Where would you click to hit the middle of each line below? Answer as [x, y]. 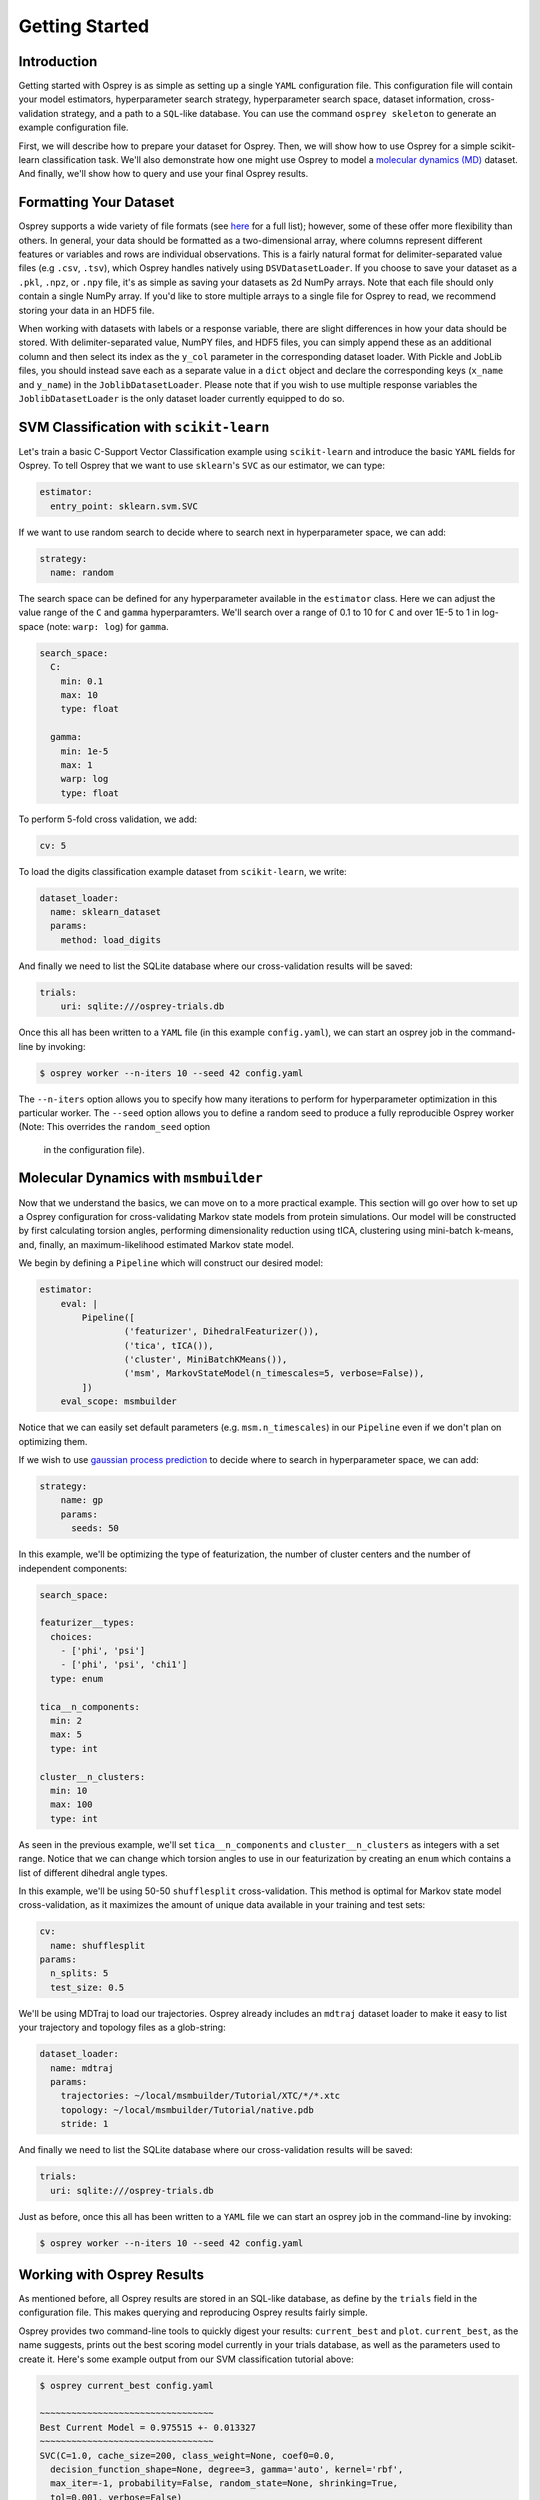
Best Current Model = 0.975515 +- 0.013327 [148, 2427]
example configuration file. [73, 127]
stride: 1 [84, 2124]
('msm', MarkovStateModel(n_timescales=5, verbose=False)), [274, 1373]
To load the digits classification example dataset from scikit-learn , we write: [182, 871]
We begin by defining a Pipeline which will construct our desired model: [171, 1263]
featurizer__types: [87, 1623]
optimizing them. [53, 1441]
